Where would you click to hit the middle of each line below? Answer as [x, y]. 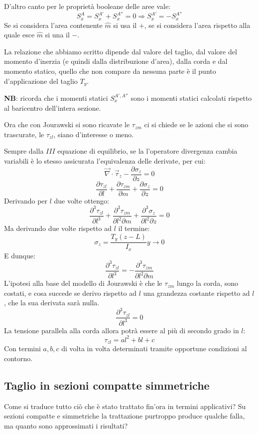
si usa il [125, 25]
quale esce [19, 35]
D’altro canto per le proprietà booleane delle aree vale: [87, 6]
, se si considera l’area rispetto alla [197, 25]
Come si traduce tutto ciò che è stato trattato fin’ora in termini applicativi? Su [125, 406]
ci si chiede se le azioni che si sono [196, 124]
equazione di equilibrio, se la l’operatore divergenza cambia [147, 151]
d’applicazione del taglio [41, 81]
